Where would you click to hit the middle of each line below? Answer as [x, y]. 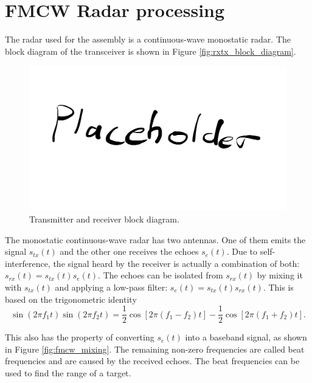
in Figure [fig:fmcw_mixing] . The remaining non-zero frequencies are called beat [155, 349]
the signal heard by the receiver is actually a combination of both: [176, 263]
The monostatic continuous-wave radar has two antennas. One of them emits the [155, 239]
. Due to [242, 251]
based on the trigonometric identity [71, 299]
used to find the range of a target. [68, 372]
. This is [278, 287]
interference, [28, 263]
